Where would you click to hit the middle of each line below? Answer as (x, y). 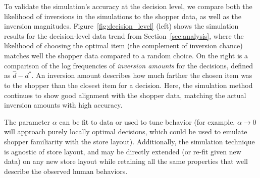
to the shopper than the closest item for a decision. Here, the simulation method (128, 85)
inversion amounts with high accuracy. (63, 105)
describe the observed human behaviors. (66, 171)
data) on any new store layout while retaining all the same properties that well (126, 161)
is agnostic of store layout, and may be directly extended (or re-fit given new (123, 151)
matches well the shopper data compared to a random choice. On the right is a (126, 55)
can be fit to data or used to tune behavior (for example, (147, 121)
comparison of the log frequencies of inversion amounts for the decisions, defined (128, 65)
